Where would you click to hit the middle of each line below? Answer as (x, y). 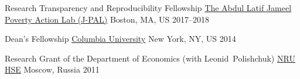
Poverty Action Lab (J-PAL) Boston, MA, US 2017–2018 (107, 19)
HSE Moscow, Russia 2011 (52, 69)
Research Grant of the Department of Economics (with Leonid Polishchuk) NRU (150, 58)
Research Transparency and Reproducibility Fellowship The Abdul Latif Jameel (148, 8)
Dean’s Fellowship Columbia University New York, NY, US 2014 (120, 39)
